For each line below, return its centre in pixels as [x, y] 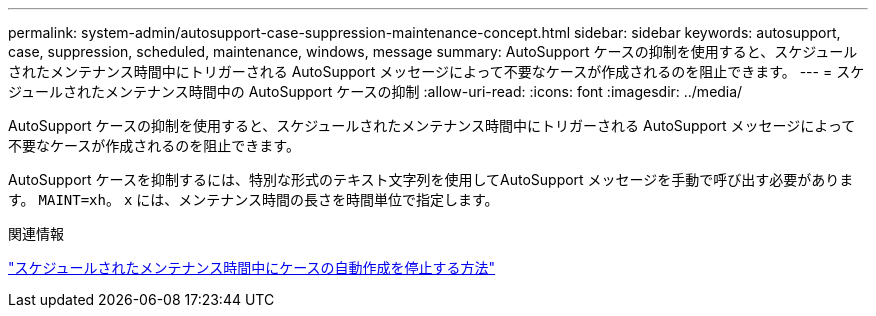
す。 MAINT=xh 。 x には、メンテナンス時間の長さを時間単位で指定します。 [253, 199]
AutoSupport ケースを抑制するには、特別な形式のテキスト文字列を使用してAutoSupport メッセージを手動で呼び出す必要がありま [431, 179]
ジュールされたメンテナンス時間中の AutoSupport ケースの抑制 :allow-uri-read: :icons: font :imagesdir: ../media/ [375, 91]
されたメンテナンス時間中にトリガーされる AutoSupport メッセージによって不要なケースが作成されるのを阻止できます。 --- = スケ [436, 71]
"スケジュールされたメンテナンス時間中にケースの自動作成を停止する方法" [252, 267]
